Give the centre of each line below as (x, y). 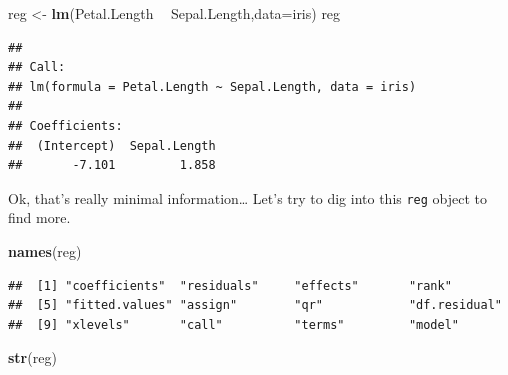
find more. (39, 217)
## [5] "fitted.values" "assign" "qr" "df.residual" (255, 305)
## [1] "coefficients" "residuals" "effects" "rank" (230, 285)
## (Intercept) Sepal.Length (112, 145)
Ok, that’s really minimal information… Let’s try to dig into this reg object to (248, 197)
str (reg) (32, 357)
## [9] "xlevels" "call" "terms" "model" (234, 324)
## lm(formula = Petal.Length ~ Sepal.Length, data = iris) (212, 86)
